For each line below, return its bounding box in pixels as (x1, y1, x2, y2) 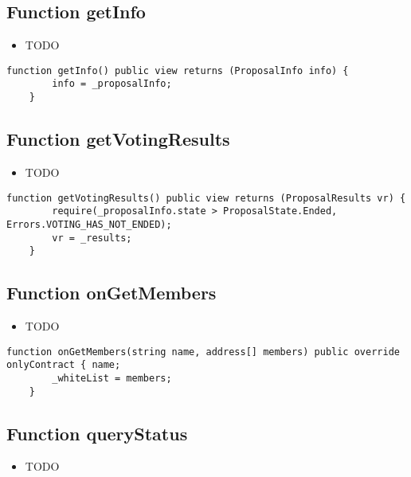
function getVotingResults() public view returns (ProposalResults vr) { (6, 192, 406, 204)
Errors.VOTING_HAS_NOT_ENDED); (6, 218, 172, 230)
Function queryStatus (6, 420, 188, 445)
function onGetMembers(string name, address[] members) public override (6, 346, 400, 358)
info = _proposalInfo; (52, 78, 172, 90)
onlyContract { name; (6, 359, 121, 371)
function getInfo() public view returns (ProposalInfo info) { (6, 65, 349, 76)
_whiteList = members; (52, 372, 172, 384)
